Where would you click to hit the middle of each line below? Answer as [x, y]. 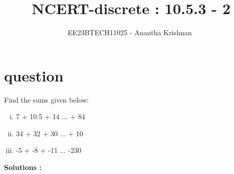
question [34, 75]
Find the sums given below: [46, 99]
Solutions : [23, 167]
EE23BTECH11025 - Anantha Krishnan [130, 32]
